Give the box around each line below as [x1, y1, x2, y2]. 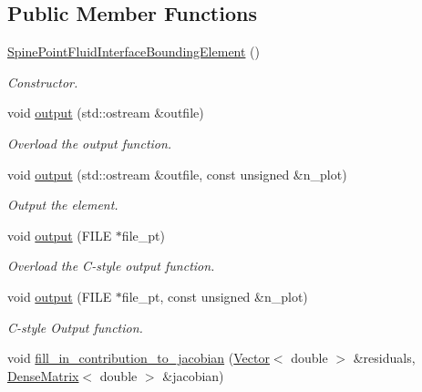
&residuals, [353, 348, 416, 367]
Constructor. [7, 72, 78, 91]
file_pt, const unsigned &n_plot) [121, 286, 308, 305]
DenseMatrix [7, 366, 79, 385]
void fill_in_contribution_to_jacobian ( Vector [7, 348, 270, 367]
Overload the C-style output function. [7, 256, 215, 275]
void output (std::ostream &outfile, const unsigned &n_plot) [7, 164, 347, 183]
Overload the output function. [7, 133, 172, 152]
